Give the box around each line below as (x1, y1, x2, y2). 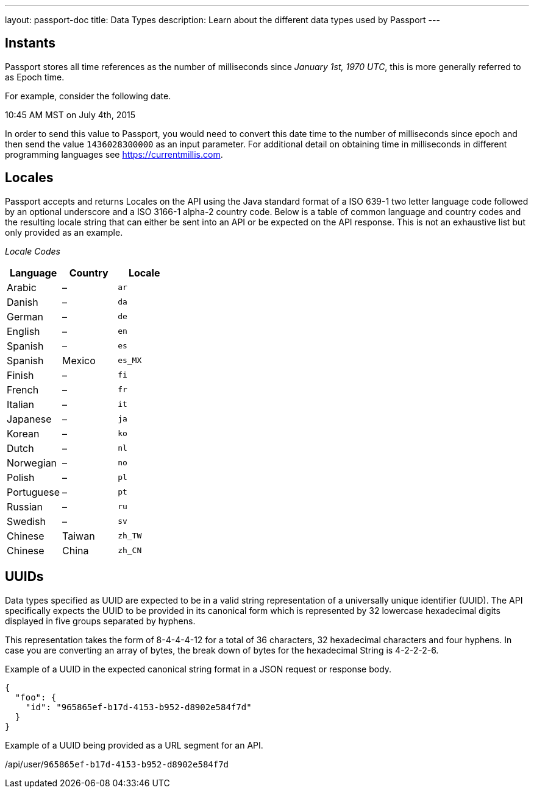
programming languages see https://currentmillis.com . (5, 149, 223, 160)
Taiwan (62, 529, 95, 542)
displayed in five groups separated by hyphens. (5, 615, 196, 626)
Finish (7, 368, 34, 381)
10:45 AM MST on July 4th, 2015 (5, 109, 136, 120)
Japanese (7, 412, 52, 425)
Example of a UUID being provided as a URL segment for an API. (5, 739, 263, 750)
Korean (7, 427, 40, 440)
